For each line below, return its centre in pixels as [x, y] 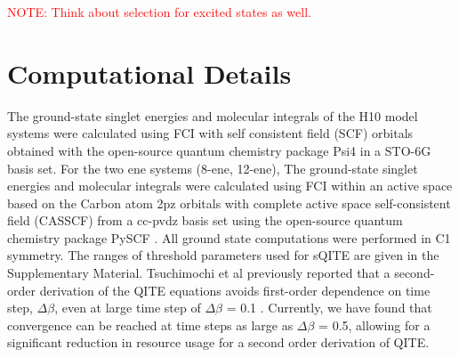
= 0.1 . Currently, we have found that [329, 308]
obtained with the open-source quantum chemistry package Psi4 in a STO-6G [219, 150]
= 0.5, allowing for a [374, 325]
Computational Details [149, 73]
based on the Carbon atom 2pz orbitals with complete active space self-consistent [229, 203]
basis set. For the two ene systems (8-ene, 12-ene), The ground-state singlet [213, 168]
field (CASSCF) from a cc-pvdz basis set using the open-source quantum [205, 220]
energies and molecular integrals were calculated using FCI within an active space [230, 186]
